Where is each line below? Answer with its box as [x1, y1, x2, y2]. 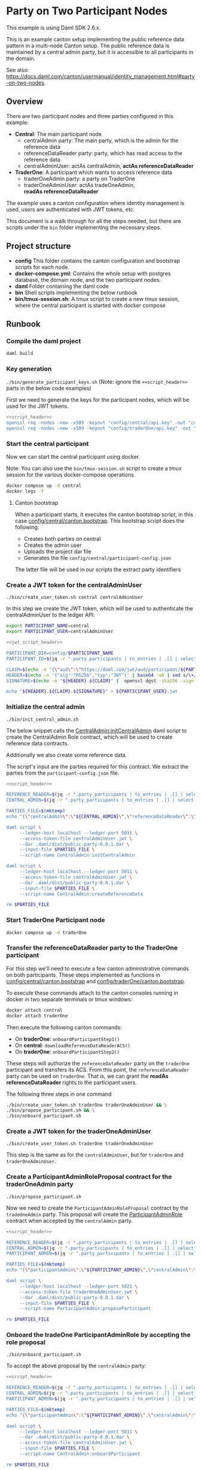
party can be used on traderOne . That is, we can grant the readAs [6, 1072, 169, 1080]
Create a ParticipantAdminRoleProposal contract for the [6, 1173, 172, 1181]
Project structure [6, 241, 71, 251]
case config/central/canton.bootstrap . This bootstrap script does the [14, 517, 184, 525]
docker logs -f [6, 489, 44, 495]
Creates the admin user [23, 541, 82, 549]
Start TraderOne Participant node [6, 916, 105, 924]
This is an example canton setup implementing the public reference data [6, 35, 184, 43]
